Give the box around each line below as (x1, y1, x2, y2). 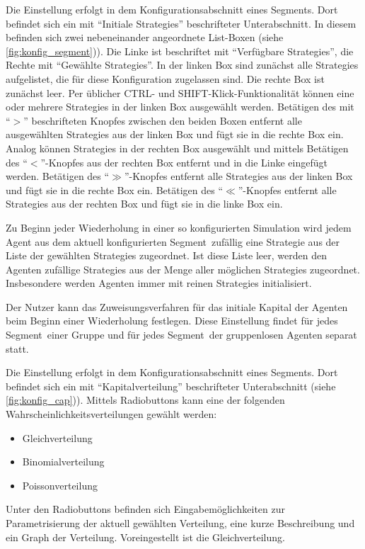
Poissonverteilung (22, 477, 98, 492)
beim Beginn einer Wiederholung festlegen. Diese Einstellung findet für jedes (6, 313, 338, 328)
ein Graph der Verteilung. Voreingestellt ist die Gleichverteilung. (6, 529, 285, 544)
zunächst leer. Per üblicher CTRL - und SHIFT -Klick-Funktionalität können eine (6, 85, 354, 100)
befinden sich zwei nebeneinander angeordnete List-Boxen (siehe (6, 30, 284, 45)
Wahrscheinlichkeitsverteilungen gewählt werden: (6, 407, 217, 421)
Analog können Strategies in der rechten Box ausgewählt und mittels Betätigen (6, 140, 349, 155)
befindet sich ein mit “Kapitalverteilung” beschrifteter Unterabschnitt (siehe (6, 378, 336, 393)
